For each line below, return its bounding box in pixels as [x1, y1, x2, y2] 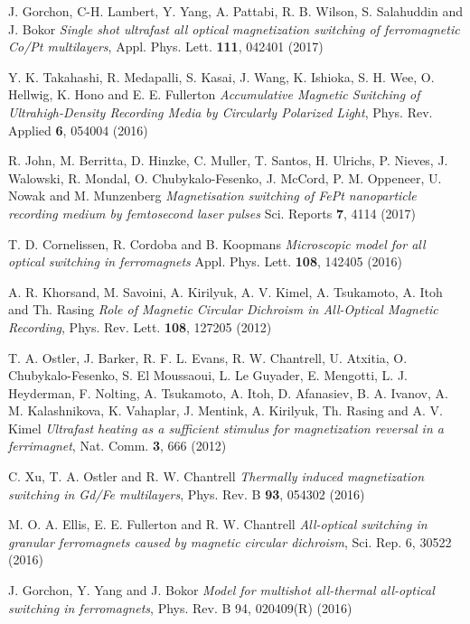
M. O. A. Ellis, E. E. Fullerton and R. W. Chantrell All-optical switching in [8, 515, 428, 534]
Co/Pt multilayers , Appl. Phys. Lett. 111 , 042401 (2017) [8, 37, 324, 56]
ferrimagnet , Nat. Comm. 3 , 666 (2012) [8, 436, 227, 455]
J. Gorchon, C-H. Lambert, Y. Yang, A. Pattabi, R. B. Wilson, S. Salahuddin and [8, 2, 463, 20]
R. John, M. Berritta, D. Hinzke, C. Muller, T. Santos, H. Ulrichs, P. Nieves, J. [8, 151, 448, 170]
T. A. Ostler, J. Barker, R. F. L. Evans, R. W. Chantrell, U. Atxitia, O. [8, 348, 408, 367]
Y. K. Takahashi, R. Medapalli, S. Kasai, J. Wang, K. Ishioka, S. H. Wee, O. [8, 67, 435, 86]
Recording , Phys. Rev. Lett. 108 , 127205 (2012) [8, 317, 272, 336]
